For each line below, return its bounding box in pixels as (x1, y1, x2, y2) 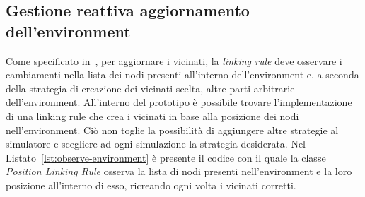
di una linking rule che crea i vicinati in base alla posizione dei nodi (6, 108, 299, 123)
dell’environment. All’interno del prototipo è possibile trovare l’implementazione (6, 95, 352, 109)
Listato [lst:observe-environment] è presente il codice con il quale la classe (6, 150, 326, 165)
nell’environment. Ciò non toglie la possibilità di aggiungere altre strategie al (6, 122, 339, 137)
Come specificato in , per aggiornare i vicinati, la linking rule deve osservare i (6, 53, 342, 68)
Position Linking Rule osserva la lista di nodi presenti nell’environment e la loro (6, 164, 352, 179)
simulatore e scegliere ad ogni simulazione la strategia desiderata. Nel (6, 136, 306, 151)
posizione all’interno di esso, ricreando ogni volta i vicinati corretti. (6, 177, 296, 192)
